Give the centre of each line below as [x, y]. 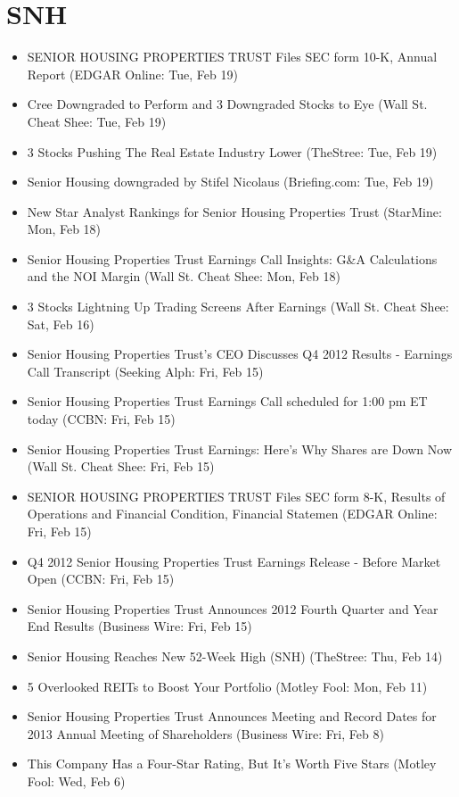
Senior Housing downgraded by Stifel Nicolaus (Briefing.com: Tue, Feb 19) [230, 182]
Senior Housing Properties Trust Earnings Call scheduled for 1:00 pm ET [227, 401]
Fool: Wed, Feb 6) [76, 780]
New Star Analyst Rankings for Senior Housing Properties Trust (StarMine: [234, 211]
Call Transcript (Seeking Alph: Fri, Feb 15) [145, 371]
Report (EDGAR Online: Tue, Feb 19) [132, 74]
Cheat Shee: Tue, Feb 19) [97, 121]
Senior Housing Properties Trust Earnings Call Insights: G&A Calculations [232, 258]
